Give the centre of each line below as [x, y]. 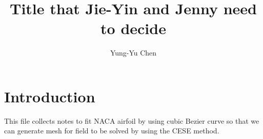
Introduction [50, 96]
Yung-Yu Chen [133, 53]
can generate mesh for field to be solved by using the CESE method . [112, 131]
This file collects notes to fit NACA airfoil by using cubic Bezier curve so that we [132, 120]
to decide [133, 28]
